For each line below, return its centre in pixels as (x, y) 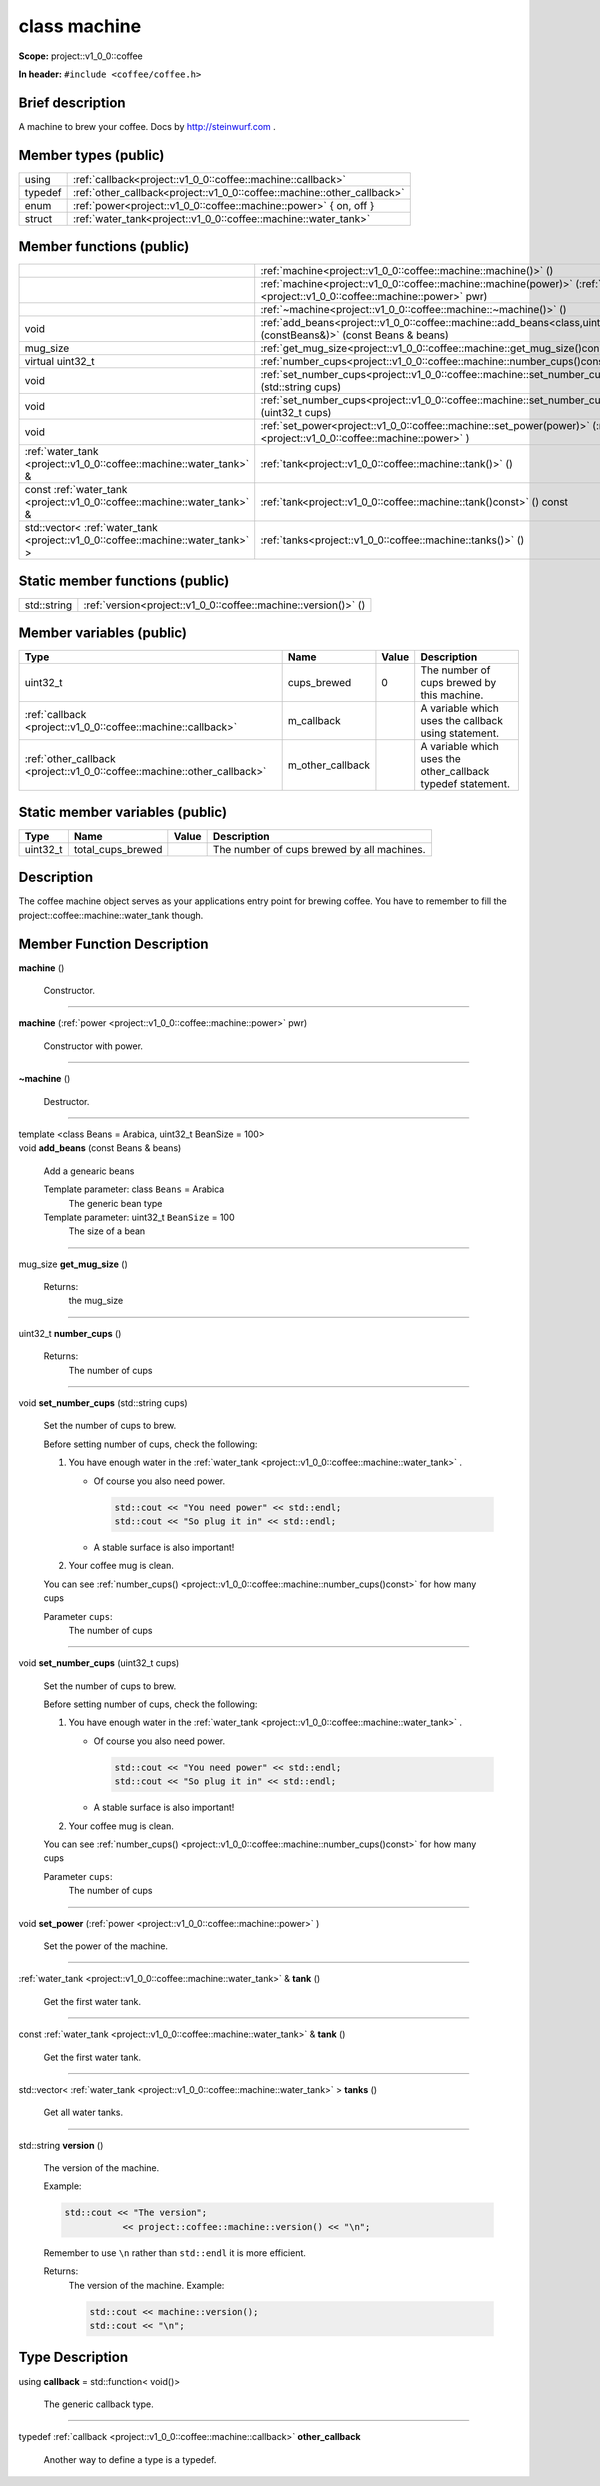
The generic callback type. (98, 2404)
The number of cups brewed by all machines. (319, 849)
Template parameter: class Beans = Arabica (134, 1189)
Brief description (72, 102)
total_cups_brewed (118, 849)
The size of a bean (107, 1231)
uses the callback (462, 721)
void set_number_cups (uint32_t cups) (99, 1663)
